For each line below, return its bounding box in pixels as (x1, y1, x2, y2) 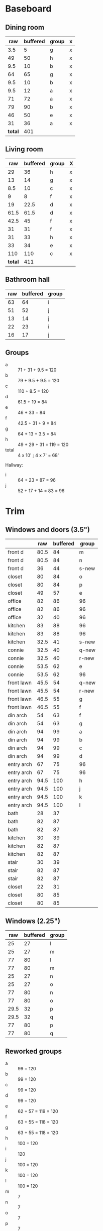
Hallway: (5, 462, 24, 468)
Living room (5, 145, 44, 154)
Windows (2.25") (5, 917, 60, 925)
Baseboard (5, 3, 52, 15)
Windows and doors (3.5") (5, 525, 90, 534)
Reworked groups (5, 1047, 62, 1055)
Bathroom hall (5, 275, 50, 284)
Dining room (5, 23, 44, 32)
